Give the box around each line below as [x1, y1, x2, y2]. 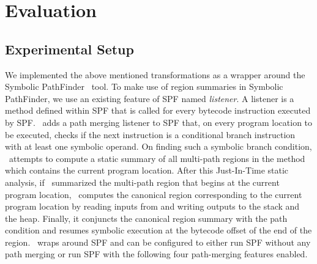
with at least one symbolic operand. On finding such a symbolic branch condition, [5, 140, 312, 153]
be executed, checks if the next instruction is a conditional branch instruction [5, 128, 296, 141]
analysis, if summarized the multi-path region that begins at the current [5, 175, 280, 188]
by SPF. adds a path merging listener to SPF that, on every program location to [5, 116, 313, 128]
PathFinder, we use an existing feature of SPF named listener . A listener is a [5, 92, 294, 105]
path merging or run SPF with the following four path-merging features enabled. [5, 248, 308, 260]
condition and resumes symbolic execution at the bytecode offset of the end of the [5, 224, 312, 237]
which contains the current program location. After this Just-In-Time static [5, 164, 289, 177]
